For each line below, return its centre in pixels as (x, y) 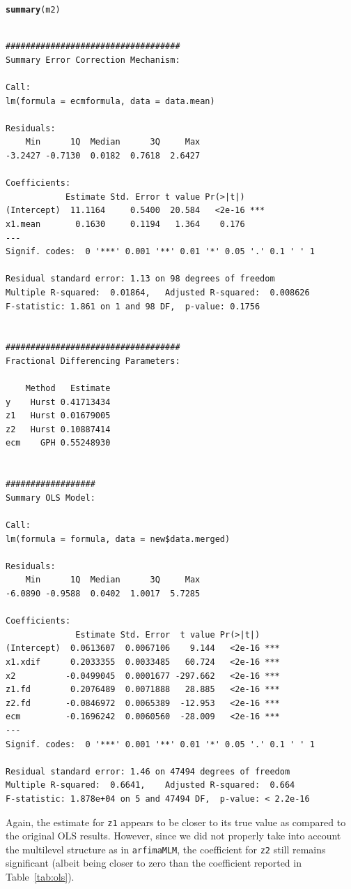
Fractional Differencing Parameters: (93, 361)
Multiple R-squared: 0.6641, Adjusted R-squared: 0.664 (150, 785)
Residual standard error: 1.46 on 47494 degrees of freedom (148, 771)
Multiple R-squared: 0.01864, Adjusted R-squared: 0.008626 (158, 292)
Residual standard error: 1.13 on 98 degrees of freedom (140, 279)
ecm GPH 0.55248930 (58, 443)
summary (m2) (33, 10)
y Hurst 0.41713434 (58, 402)
